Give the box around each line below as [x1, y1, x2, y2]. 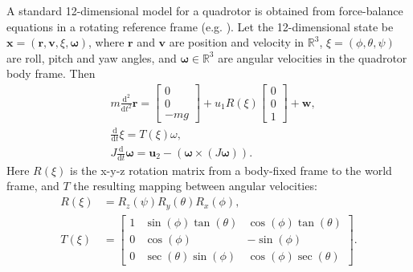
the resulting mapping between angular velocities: [73, 177, 317, 194]
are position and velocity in [169, 34, 305, 51]
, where [88, 34, 125, 51]
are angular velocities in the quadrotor [218, 49, 407, 66]
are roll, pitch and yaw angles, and [6, 49, 177, 66]
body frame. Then [6, 65, 96, 82]
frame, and [6, 177, 59, 194]
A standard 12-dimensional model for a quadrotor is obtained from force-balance [6, 2, 403, 18]
